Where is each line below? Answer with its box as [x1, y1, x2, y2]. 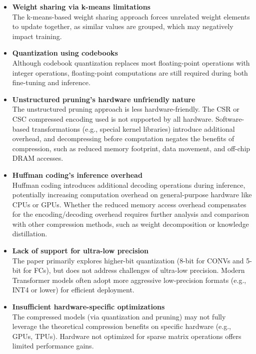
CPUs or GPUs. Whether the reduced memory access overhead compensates [12, 199, 246, 209]
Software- [215, 113, 244, 124]
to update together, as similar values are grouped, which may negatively [12, 21, 233, 32]
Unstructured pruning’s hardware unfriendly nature [12, 94, 195, 104]
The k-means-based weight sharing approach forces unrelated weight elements [12, 11, 250, 22]
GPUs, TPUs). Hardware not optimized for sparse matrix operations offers [12, 330, 241, 341]
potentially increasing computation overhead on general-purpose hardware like [12, 189, 252, 200]
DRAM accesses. [12, 153, 63, 163]
